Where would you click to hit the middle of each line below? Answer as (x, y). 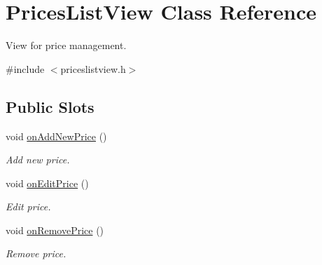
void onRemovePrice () (55, 230)
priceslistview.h (93, 68)
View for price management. (66, 45)
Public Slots (50, 106)
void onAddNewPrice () (56, 136)
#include (25, 68)
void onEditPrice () (47, 183)
